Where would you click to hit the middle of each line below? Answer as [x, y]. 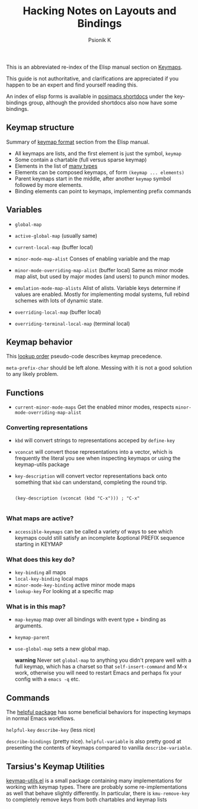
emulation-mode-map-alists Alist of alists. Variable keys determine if [98, 288]
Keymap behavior [39, 342]
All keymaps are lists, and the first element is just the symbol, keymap [98, 153]
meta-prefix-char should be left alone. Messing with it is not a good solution [99, 368]
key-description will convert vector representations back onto [91, 476]
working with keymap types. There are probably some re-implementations [97, 787]
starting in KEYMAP [39, 544]
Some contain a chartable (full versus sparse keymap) [81, 160]
